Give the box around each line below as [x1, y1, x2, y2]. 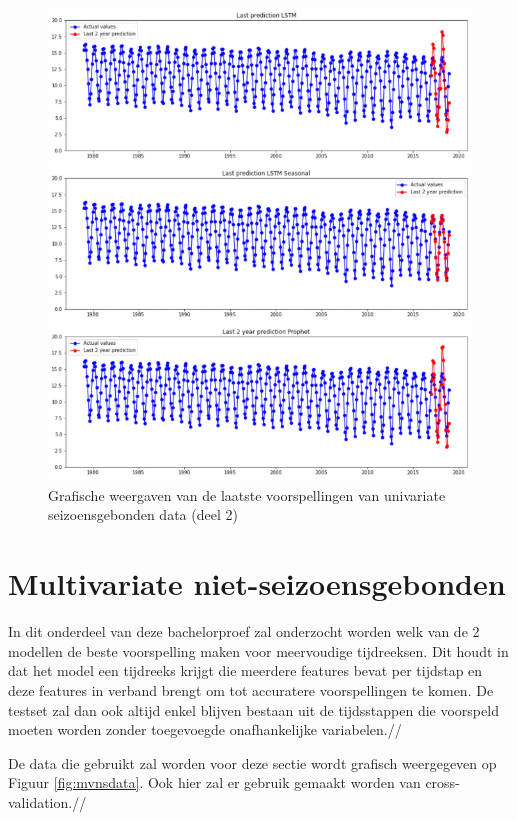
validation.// [8, 791, 87, 812]
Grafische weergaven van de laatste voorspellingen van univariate [48, 484, 446, 505]
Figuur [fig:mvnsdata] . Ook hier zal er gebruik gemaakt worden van [8, 772, 421, 793]
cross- [425, 772, 460, 793]
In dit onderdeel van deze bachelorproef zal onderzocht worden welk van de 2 [8, 621, 480, 642]
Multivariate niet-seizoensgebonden [8, 563, 506, 604]
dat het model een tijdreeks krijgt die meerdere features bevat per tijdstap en [8, 660, 483, 681]
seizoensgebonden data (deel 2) [48, 504, 238, 525]
